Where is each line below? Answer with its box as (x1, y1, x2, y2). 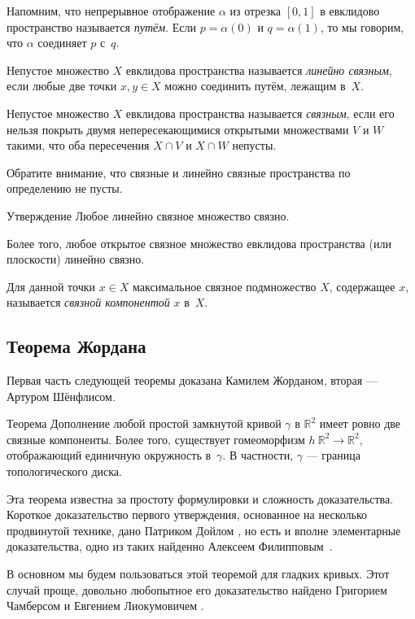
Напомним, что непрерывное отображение (7, 2, 216, 19)
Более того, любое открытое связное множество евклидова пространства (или (7, 234, 391, 251)
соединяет (37, 34, 87, 51)
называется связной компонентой (7, 294, 170, 311)
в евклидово (320, 2, 380, 19)
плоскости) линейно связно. (7, 251, 145, 268)
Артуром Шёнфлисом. (7, 387, 116, 404)
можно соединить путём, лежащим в (164, 77, 346, 94)
